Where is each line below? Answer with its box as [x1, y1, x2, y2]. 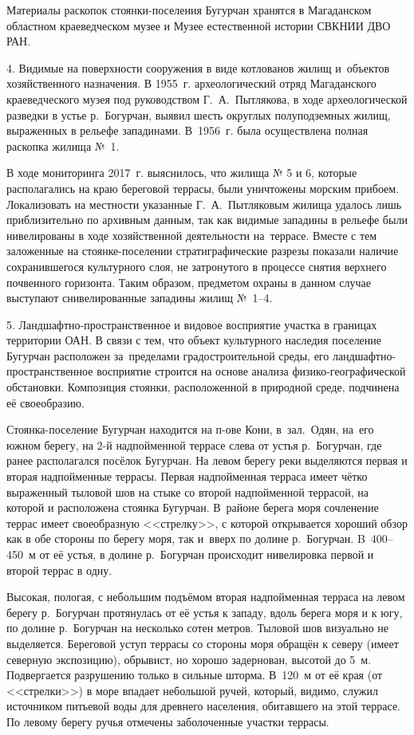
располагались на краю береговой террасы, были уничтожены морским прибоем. [6, 179, 400, 196]
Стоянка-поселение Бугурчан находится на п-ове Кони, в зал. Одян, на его [6, 421, 374, 438]
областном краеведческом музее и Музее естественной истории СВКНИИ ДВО [6, 17, 391, 33]
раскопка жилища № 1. [6, 137, 120, 154]
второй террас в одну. [6, 561, 112, 578]
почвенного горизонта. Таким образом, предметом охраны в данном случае [6, 273, 371, 290]
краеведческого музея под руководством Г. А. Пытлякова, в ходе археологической [6, 90, 408, 107]
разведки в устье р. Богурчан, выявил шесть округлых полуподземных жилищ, [6, 106, 391, 123]
